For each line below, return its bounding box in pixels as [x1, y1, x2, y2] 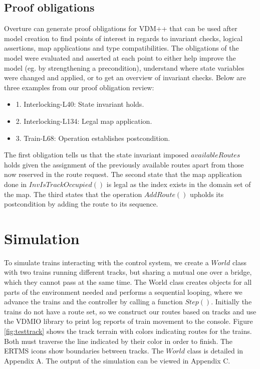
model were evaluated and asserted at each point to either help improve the [4, 52, 236, 63]
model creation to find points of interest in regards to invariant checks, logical [4, 33, 243, 43]
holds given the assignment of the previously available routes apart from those [4, 159, 244, 169]
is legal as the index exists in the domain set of [106, 178, 251, 189]
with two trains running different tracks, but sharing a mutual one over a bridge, [4, 267, 252, 277]
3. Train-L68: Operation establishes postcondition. [16, 132, 170, 143]
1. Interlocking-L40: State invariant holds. [16, 99, 144, 109]
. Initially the [211, 296, 252, 307]
